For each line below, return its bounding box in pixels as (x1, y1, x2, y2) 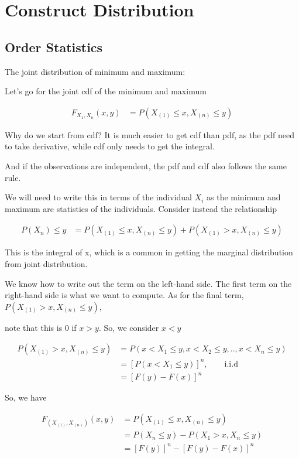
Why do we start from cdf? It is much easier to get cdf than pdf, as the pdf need (5, 128, 295, 141)
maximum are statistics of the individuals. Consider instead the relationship (5, 202, 277, 214)
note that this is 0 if (5, 321, 77, 333)
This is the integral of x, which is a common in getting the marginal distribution (5, 246, 293, 258)
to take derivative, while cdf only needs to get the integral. (5, 140, 215, 152)
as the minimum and (207, 191, 281, 203)
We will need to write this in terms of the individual (5, 191, 192, 203)
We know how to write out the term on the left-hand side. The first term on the (5, 277, 292, 289)
